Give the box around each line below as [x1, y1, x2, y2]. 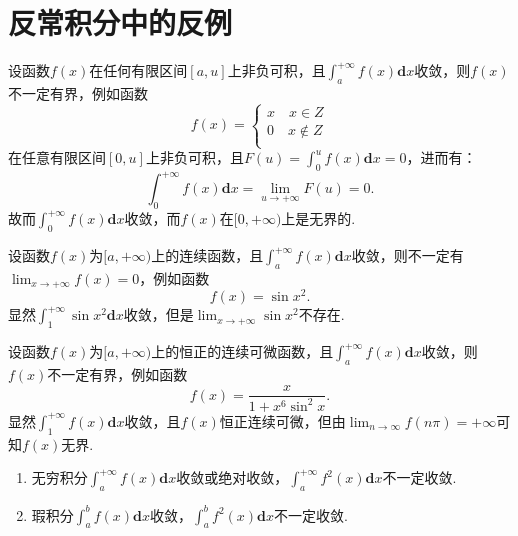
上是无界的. [281, 208, 356, 229]
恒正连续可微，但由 [219, 410, 346, 431]
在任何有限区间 [89, 60, 188, 81]
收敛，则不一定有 [351, 245, 464, 265]
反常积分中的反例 [8, 2, 233, 43]
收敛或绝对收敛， [176, 467, 289, 488]
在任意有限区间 [8, 147, 106, 168]
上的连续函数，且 [151, 245, 264, 265]
